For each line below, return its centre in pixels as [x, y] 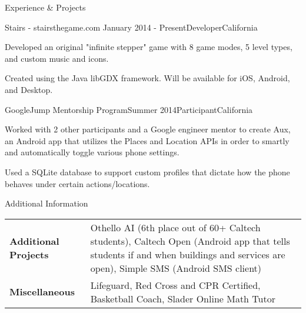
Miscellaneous [42, 292]
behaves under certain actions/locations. [77, 183]
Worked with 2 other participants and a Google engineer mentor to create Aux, [148, 129]
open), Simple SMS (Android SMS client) [176, 268]
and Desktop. [29, 89]
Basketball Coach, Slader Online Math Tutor [183, 298]
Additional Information [46, 203]
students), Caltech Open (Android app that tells [190, 241]
